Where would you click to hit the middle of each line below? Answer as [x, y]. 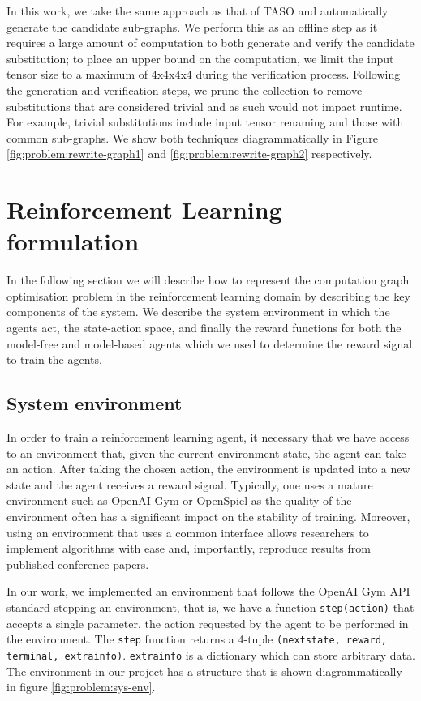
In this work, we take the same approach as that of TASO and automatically [198, 11]
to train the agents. [54, 359]
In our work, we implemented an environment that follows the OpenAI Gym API [208, 591]
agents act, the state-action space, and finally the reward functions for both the [204, 328]
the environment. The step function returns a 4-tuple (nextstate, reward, [197, 639]
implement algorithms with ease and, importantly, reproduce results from [189, 548]
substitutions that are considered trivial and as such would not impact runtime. [204, 106]
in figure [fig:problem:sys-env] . [81, 687]
